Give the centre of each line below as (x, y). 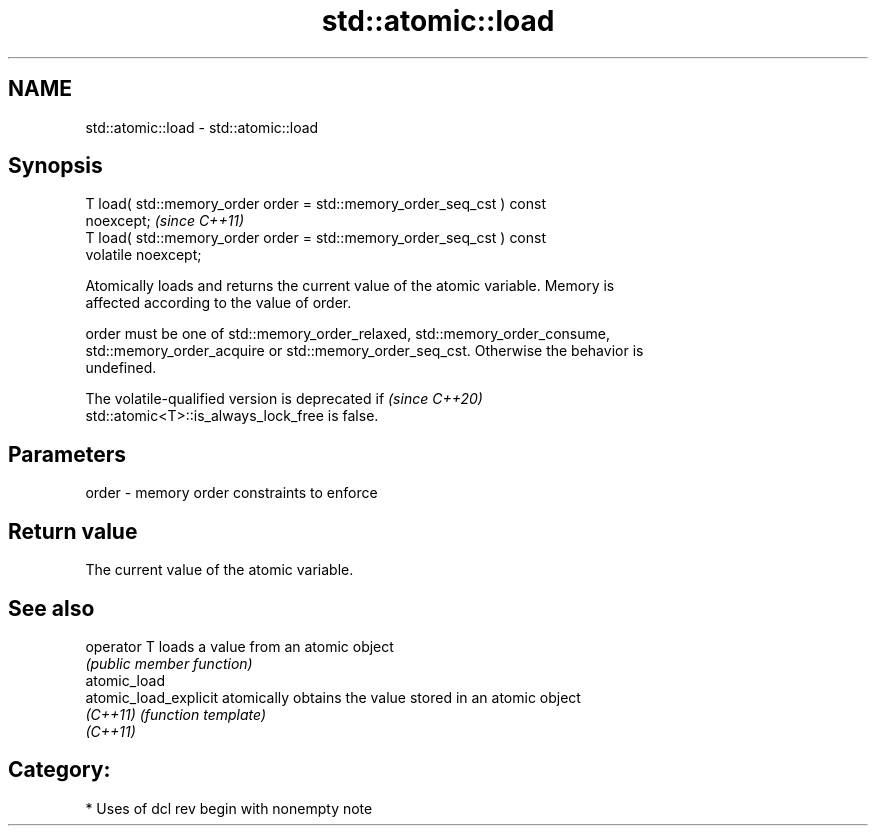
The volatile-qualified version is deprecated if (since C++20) (284, 399)
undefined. (121, 368)
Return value (73, 531)
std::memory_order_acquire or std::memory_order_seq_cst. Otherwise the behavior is (364, 351)
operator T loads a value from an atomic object (239, 646)
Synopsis (55, 166)
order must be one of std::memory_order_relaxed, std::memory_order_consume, (347, 334)
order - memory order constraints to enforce (231, 493)
